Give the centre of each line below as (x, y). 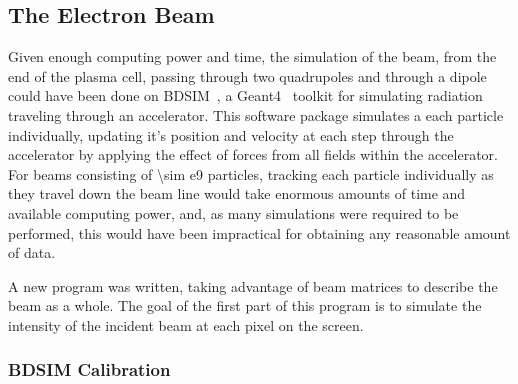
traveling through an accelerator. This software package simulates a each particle (256, 114)
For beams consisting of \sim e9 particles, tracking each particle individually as (251, 173)
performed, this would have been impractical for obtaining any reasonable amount (259, 232)
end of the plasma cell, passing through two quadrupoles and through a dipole (247, 75)
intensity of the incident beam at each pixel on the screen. (186, 324)
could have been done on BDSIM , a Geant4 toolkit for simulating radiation (245, 95)
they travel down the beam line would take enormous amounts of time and (237, 193)
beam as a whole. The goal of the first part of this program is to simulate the (245, 305)
